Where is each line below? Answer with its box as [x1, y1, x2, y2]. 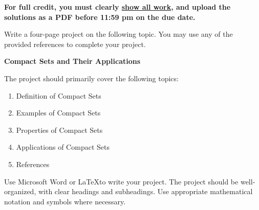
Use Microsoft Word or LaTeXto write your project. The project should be [4, 176, 239, 186]
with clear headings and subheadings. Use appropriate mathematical [38, 186, 253, 197]
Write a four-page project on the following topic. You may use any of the [4, 29, 233, 39]
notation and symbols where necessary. [4, 196, 126, 206]
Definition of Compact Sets [16, 90, 101, 101]
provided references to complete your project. [4, 38, 146, 49]
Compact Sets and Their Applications [4, 56, 141, 66]
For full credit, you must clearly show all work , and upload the [4, 2, 231, 12]
